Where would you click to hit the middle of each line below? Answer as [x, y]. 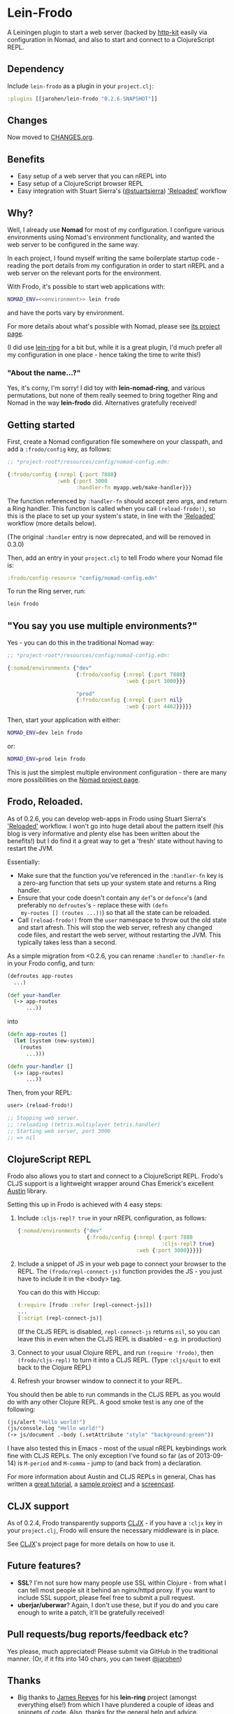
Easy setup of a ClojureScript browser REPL [80, 184]
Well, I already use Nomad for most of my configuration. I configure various [116, 230]
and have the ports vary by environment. [66, 312]
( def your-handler [34, 995]
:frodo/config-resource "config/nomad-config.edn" [82, 578]
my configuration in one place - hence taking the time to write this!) [104, 354]
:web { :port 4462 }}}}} [159, 707]
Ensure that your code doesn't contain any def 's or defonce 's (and [112, 898]
